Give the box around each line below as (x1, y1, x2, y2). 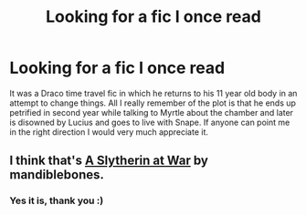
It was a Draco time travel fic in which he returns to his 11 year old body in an (9, 87, 298, 98)
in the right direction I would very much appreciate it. (9, 126, 208, 138)
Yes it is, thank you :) (9, 194, 104, 207)
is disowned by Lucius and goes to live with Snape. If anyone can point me (9, 117, 290, 128)
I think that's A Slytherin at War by (9, 153, 208, 169)
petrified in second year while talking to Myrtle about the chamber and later (9, 107, 294, 118)
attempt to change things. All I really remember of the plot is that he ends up (9, 97, 297, 108)
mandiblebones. (9, 167, 105, 183)
